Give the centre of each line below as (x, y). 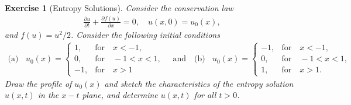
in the (48, 95)
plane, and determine (120, 95)
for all (205, 95)
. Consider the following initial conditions (145, 35)
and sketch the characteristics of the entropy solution (199, 83)
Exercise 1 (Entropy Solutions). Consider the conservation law (119, 8)
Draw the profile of (38, 83)
